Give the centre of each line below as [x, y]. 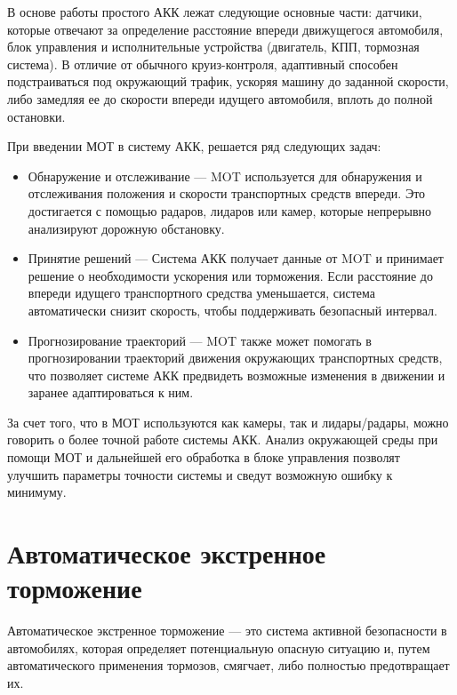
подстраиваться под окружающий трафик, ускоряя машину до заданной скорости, [228, 81]
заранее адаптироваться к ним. [111, 392]
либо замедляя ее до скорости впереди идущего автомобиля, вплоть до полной [220, 98]
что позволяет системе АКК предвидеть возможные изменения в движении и [237, 375]
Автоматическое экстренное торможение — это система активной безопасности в [227, 631]
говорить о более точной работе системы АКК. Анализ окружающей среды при [223, 439]
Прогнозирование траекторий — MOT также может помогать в [200, 340]
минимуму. [37, 492]
